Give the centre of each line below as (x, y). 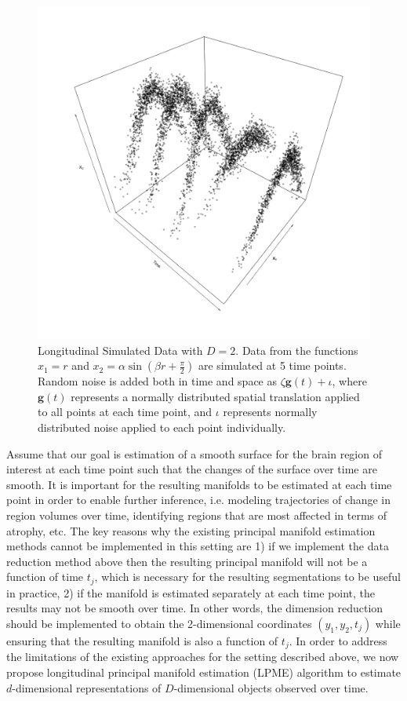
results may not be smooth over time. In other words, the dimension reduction (195, 608)
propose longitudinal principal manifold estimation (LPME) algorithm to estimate (204, 672)
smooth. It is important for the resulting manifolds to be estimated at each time (199, 484)
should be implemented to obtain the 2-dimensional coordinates (159, 623)
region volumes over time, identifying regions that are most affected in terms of (197, 515)
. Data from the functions (297, 350)
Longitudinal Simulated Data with (120, 350)
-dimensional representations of (87, 687)
